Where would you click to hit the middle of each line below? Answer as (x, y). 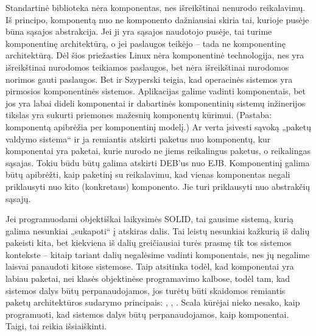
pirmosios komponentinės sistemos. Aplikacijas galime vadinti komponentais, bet (156, 91)
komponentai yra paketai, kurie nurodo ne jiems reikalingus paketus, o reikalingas (158, 151)
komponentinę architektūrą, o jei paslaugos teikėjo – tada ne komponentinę (146, 43)
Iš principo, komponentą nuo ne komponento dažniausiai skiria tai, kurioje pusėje (157, 19)
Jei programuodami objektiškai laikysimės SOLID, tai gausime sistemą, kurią (149, 219)
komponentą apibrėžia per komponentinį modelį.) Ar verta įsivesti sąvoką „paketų (159, 126)
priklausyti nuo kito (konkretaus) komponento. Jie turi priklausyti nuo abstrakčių (158, 186)
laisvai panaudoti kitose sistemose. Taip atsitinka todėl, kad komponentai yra (150, 266)
